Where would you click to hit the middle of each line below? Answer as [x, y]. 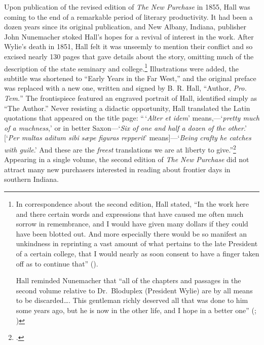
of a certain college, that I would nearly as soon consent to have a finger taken [138, 253]
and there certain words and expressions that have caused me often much [130, 214]
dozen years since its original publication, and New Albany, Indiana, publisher [125, 27]
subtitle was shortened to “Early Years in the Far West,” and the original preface [130, 78]
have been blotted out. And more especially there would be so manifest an [131, 233]
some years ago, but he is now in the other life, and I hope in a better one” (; [136, 310]
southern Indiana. [31, 179]
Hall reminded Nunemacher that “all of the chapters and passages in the [128, 280]
